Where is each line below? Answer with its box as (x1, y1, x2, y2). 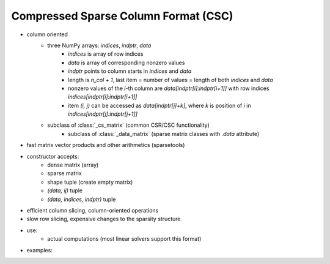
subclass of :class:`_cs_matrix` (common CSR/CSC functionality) (47, 121, 210, 129)
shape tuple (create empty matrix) (47, 178, 133, 186)
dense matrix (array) (47, 161, 99, 168)
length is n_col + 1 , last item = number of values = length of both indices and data (68, 76, 273, 83)
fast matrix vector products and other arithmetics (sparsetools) (26, 141, 185, 149)
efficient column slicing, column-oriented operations (26, 206, 159, 214)
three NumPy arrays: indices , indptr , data (47, 42, 152, 49)
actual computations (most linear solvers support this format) (47, 235, 202, 243)
